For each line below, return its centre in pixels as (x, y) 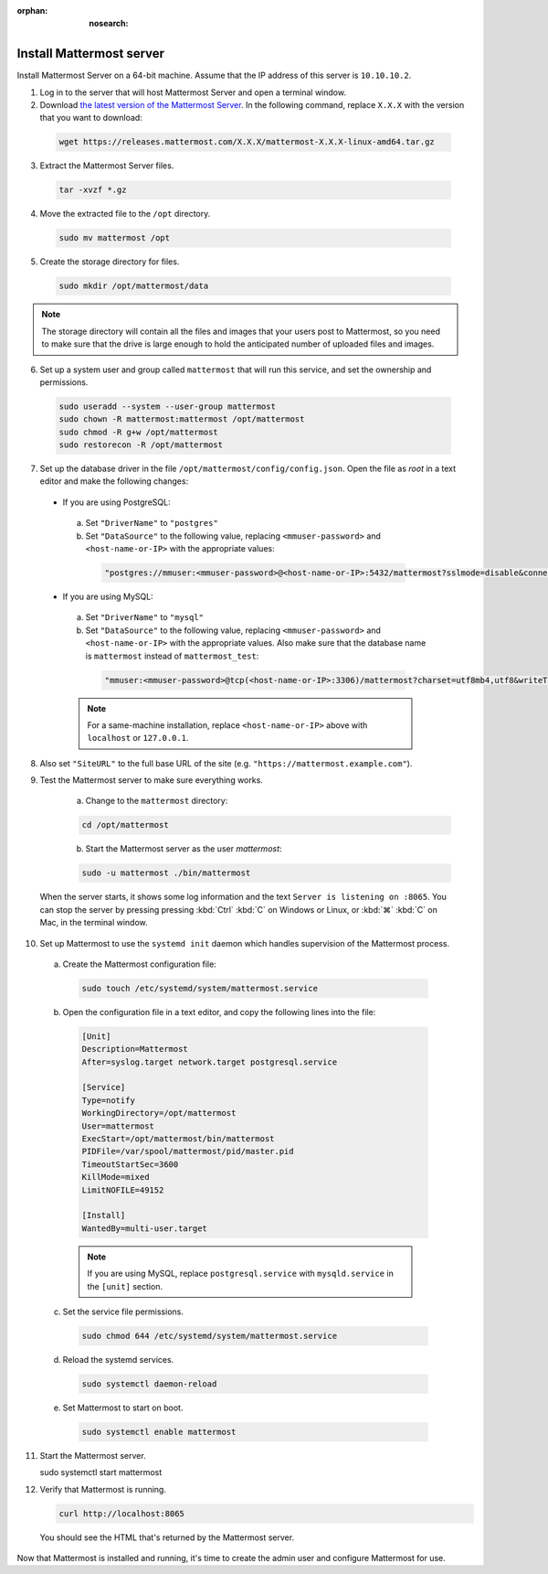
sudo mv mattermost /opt (115, 238)
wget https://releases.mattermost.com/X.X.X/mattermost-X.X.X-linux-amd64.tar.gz (247, 142)
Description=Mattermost (135, 1049)
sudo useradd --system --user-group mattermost (167, 406)
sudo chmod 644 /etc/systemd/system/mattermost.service (210, 1336)
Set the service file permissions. (123, 1312)
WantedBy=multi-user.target (144, 1228)
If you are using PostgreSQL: (116, 502)
